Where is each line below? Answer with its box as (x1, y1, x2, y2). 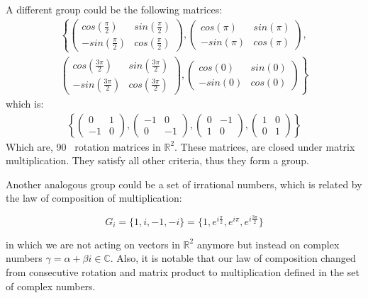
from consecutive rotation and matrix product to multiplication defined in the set (6, 265, 359, 280)
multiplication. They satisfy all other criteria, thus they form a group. (6, 153, 309, 168)
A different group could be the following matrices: (6, 2, 223, 16)
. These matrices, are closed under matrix (174, 139, 355, 154)
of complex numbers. (6, 278, 96, 293)
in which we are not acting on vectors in (6, 236, 180, 251)
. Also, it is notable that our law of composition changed (110, 251, 356, 265)
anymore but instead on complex (196, 236, 340, 251)
